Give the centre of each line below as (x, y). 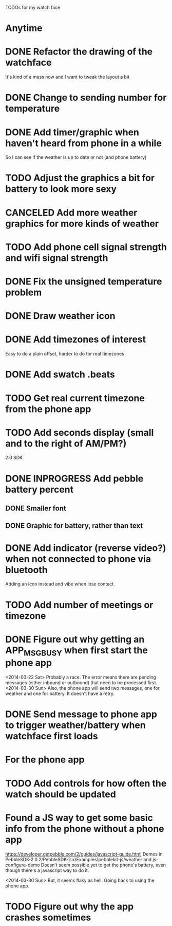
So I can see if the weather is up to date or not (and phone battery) (76, 157)
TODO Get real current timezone (75, 398)
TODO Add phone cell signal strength (86, 247)
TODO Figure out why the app (70, 906)
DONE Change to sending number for (86, 98)
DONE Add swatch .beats (60, 375)
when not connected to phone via (78, 559)
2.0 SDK (14, 458)
